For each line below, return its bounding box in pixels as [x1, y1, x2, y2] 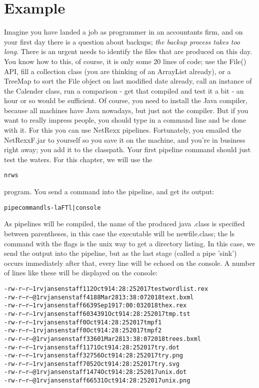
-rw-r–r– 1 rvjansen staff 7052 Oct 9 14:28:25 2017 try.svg [4, 360, 179, 367]
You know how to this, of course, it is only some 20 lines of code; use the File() [4, 56, 246, 66]
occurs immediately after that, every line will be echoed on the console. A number [4, 257, 255, 268]
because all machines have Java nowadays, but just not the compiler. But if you [4, 105, 248, 115]
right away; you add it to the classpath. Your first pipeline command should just [4, 144, 251, 155]
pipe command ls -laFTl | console [4, 204, 101, 211]
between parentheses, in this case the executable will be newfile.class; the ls [4, 228, 234, 238]
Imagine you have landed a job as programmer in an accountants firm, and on [4, 27, 243, 37]
